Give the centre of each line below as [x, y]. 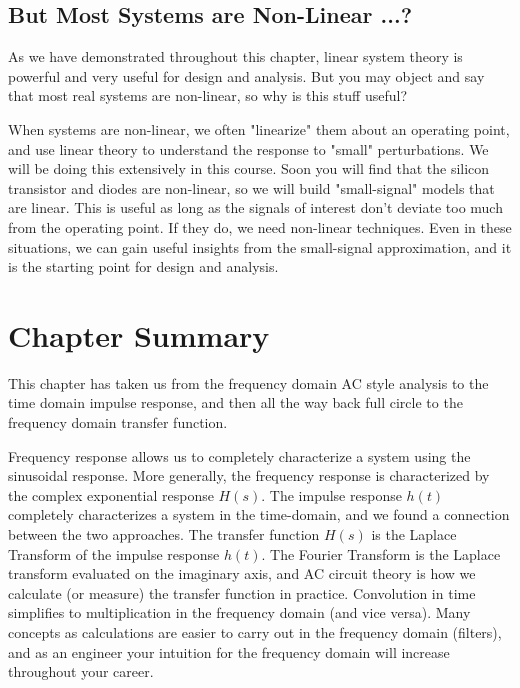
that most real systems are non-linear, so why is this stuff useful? [207, 95]
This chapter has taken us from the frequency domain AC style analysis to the [248, 382]
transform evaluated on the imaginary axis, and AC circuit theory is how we [242, 573]
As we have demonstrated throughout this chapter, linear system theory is [235, 56]
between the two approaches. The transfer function [164, 534]
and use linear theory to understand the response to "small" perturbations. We [248, 148]
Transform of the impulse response [114, 553]
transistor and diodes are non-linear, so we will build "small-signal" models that [251, 187]
